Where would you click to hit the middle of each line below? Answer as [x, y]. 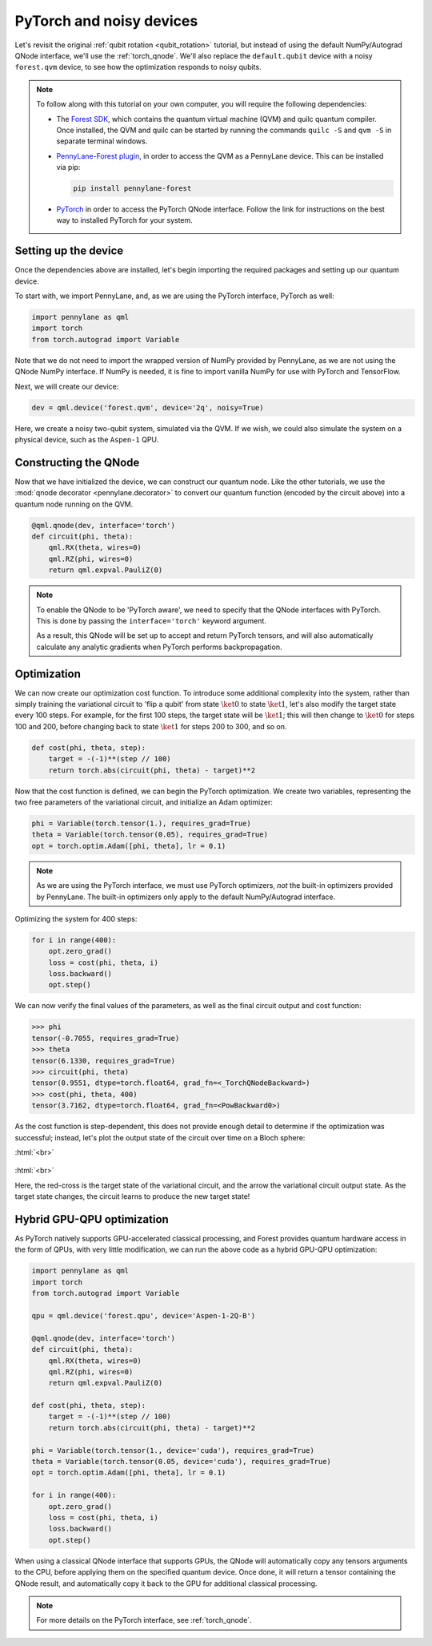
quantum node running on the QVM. [74, 504]
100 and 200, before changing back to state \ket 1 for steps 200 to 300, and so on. [151, 726]
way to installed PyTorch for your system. [125, 220]
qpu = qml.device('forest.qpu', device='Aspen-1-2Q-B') [144, 1315]
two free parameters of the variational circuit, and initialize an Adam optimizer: [144, 802]
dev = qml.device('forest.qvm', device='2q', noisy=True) [148, 407]
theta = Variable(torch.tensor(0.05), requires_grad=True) [150, 835]
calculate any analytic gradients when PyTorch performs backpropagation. [159, 647]
